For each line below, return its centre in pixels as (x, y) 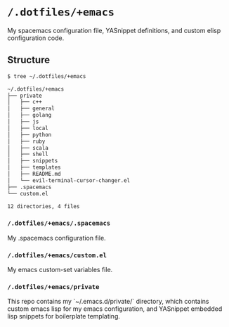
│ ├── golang (30, 115)
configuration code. (36, 38)
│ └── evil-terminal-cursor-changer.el (69, 180)
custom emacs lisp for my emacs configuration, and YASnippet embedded (115, 309)
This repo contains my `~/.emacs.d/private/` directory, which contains (108, 302)
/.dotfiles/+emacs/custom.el (57, 255)
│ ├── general (31, 109)
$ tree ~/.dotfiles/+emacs (47, 76)
